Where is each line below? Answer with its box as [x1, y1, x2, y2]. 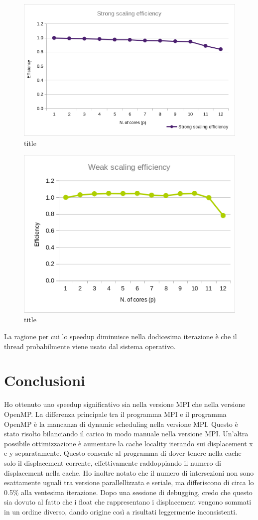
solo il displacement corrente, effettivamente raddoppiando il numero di [4, 457, 221, 468]
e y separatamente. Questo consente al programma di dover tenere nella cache [4, 448, 242, 458]
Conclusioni [4, 370, 85, 390]
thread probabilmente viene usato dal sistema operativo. [4, 341, 176, 351]
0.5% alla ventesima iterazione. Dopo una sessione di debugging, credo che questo [4, 487, 253, 497]
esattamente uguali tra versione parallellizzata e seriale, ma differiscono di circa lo [4, 477, 254, 488]
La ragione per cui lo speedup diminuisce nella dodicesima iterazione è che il [4, 331, 237, 342]
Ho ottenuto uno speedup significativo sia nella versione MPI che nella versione [4, 399, 246, 409]
